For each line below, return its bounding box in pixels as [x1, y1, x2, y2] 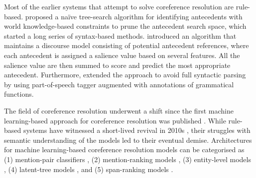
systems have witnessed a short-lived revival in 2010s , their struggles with [23, 125, 251, 135]
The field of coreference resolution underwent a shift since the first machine [4, 105, 234, 116]
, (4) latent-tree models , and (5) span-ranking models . [4, 164, 173, 174]
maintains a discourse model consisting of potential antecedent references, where [4, 40, 249, 51]
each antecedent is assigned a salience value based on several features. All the [4, 50, 240, 60]
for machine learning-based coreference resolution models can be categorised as [4, 144, 245, 155]
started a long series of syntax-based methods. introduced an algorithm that [4, 30, 237, 41]
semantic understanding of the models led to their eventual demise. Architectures [4, 134, 252, 145]
